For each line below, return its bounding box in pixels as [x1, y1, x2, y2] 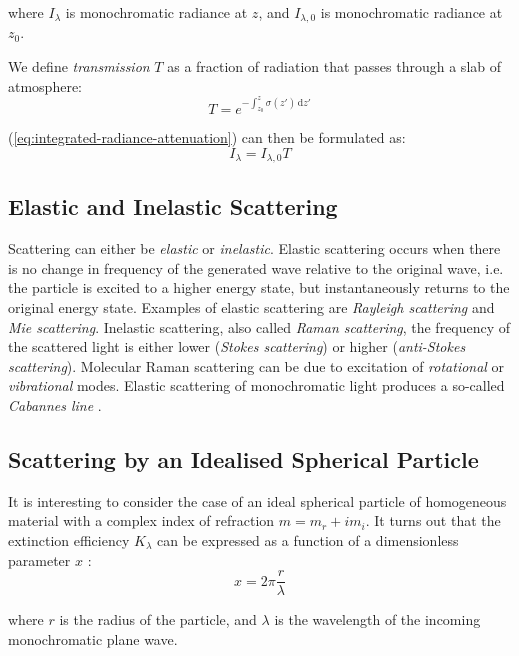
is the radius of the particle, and [59, 609, 257, 630]
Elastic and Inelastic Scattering [8, 191, 338, 222]
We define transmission [8, 56, 150, 77]
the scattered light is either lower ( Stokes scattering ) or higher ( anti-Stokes [8, 336, 466, 357]
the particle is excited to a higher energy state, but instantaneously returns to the [8, 277, 510, 298]
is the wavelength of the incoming [274, 609, 481, 630]
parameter [8, 549, 71, 570]
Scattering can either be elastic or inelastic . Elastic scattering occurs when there [8, 238, 501, 259]
